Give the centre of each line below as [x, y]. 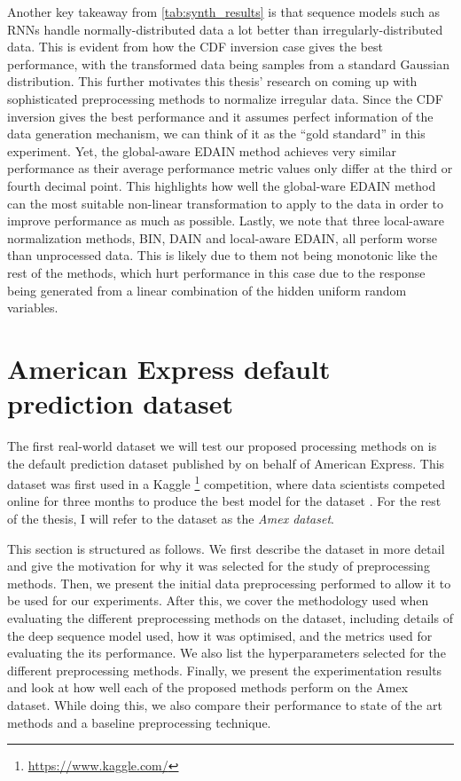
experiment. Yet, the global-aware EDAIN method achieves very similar [202, 150]
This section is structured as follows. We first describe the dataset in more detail [226, 548]
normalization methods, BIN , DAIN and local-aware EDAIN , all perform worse [222, 237]
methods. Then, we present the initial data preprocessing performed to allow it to [229, 583]
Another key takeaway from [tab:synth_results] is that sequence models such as [223, 12]
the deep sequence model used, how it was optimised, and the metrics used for [220, 635]
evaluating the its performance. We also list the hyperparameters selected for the [227, 653]
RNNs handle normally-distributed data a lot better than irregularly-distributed [225, 29]
